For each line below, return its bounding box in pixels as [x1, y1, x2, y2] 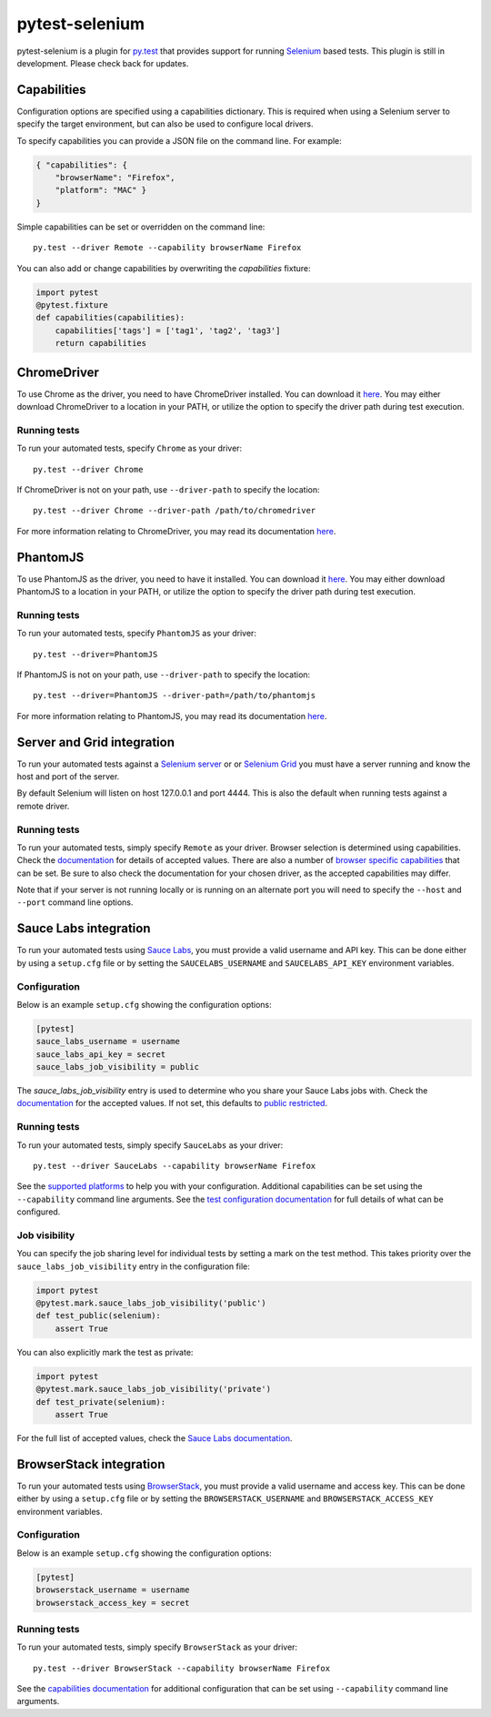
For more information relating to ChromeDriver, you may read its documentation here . [16, 525, 336, 536]
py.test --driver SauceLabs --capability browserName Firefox [33, 1161, 316, 1171]
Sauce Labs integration [16, 920, 151, 937]
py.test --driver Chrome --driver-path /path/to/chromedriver [33, 505, 316, 516]
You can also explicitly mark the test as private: [16, 1346, 194, 1357]
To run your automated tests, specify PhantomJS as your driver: [16, 628, 256, 639]
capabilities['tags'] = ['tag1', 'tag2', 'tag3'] [55, 325, 281, 336]
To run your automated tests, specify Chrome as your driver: [16, 442, 243, 454]
